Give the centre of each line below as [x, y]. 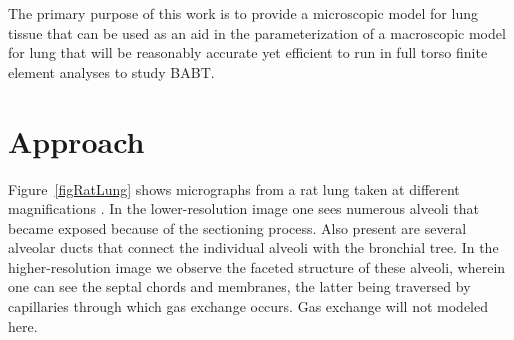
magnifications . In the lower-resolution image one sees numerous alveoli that [244, 208]
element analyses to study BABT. [111, 71]
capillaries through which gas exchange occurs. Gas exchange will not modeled [248, 306]
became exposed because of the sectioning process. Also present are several [237, 227]
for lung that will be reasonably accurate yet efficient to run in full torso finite [248, 52]
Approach [76, 140]
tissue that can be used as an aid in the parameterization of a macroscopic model [257, 32]
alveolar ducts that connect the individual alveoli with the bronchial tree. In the [253, 247]
